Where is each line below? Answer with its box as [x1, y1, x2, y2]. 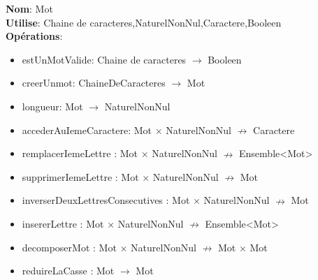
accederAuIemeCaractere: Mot [22, 122, 152, 137]
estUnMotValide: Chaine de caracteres [22, 52, 187, 66]
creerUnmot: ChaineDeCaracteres [22, 75, 166, 90]
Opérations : [6, 29, 63, 43]
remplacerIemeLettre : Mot [22, 146, 138, 161]
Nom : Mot [6, 1, 53, 15]
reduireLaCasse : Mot [22, 263, 115, 278]
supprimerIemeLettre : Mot [22, 169, 139, 184]
